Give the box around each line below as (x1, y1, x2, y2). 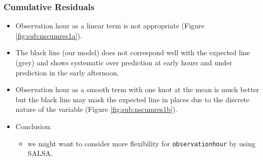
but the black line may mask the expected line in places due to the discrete (15, 94, 250, 104)
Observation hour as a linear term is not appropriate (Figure (15, 20, 205, 31)
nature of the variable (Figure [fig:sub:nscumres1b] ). (15, 104, 178, 114)
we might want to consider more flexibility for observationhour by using (27, 138, 255, 148)
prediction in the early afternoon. (15, 67, 119, 77)
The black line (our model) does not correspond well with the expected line (15, 47, 250, 58)
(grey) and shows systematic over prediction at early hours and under (15, 57, 233, 67)
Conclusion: (15, 121, 52, 131)
